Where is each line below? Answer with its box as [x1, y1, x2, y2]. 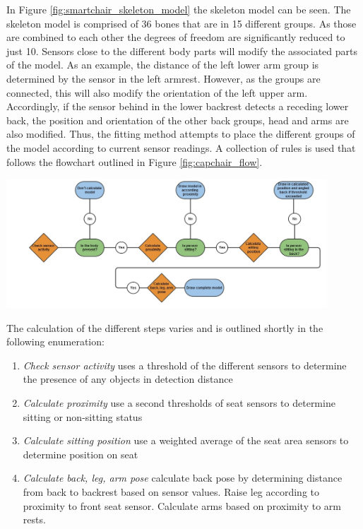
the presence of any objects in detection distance [23, 372, 233, 386]
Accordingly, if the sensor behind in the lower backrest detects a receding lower [6, 99, 349, 114]
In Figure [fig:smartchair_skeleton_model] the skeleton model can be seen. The [6, 2, 351, 16]
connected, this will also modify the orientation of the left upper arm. [6, 85, 308, 100]
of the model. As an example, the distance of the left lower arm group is [6, 57, 319, 72]
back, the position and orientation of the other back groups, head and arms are [6, 112, 349, 127]
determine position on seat [23, 446, 138, 461]
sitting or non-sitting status [23, 409, 143, 424]
